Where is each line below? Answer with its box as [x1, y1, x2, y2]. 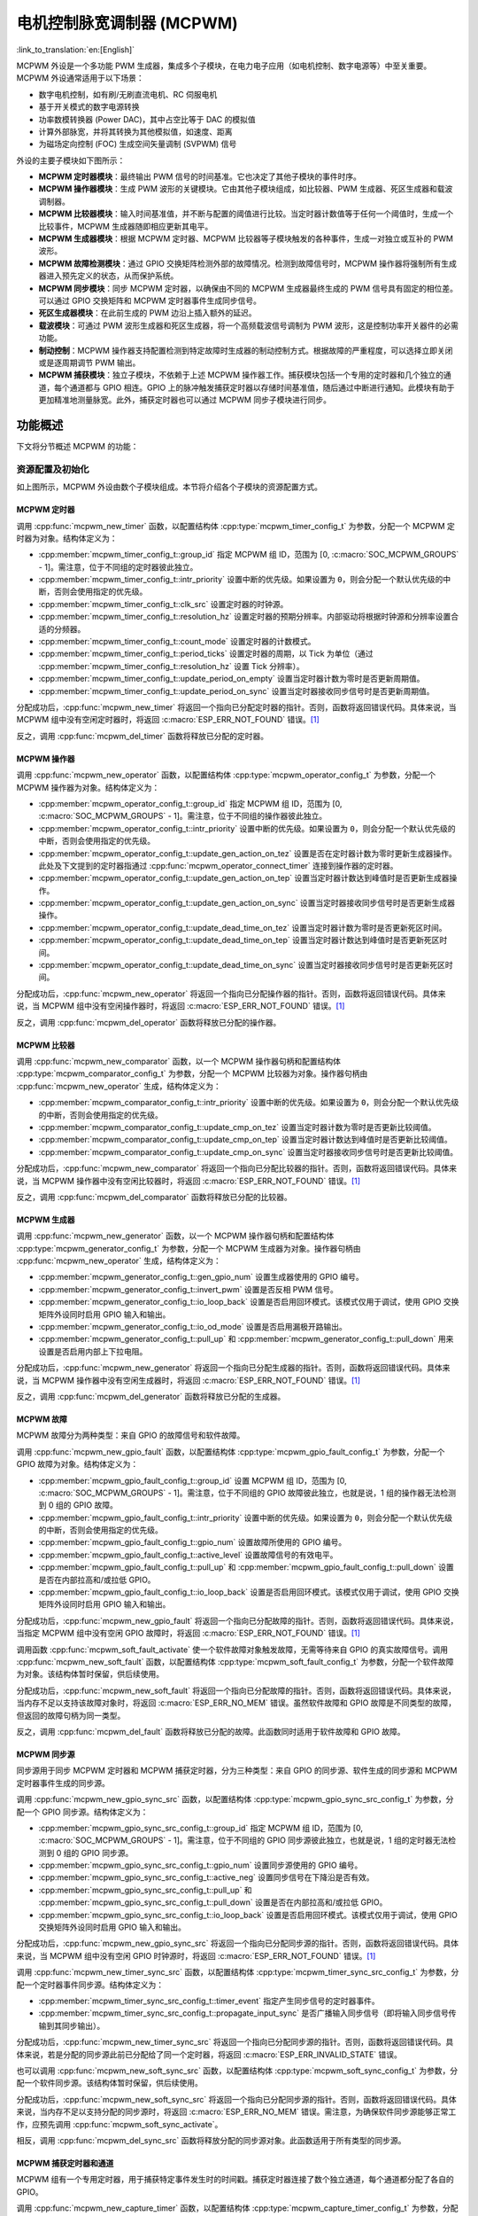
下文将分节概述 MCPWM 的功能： [16, 441, 139, 451]
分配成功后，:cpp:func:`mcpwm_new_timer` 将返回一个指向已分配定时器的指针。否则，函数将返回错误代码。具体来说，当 [16, 702, 457, 713]
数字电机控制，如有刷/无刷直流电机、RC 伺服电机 [38, 89, 218, 99]
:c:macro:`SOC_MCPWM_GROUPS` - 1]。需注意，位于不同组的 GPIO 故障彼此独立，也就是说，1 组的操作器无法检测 [38, 1487, 456, 1498]
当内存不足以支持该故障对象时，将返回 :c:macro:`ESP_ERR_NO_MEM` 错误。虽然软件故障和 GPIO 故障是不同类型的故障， [16, 1697, 457, 1708]
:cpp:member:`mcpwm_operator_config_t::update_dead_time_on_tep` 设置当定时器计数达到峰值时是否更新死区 [38, 935, 440, 946]
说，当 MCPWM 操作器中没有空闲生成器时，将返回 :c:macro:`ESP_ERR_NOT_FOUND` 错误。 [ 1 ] [16, 1375, 361, 1385]
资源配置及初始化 [16, 463, 89, 475]
